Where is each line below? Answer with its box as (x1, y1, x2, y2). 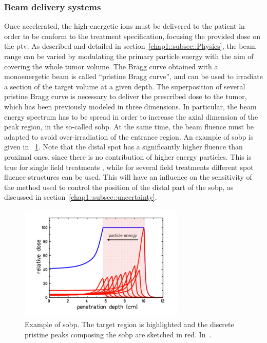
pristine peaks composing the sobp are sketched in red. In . (25, 329, 212, 339)
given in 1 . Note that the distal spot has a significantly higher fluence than (4, 141, 243, 152)
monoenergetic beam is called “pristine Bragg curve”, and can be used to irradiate (4, 71, 263, 82)
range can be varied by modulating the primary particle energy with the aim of (4, 51, 254, 61)
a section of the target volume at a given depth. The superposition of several (4, 81, 245, 91)
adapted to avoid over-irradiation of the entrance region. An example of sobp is (4, 131, 254, 142)
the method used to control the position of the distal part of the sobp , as (4, 181, 234, 192)
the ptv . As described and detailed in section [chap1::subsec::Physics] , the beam (4, 41, 256, 51)
